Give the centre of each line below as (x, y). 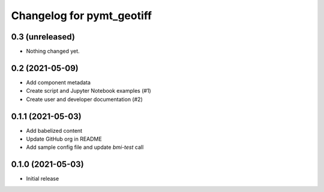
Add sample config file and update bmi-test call (85, 147)
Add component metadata (58, 82)
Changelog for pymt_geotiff (82, 16)
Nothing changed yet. (53, 51)
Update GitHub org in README (64, 139)
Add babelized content (54, 130)
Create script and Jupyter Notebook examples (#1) (88, 91)
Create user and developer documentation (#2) (85, 99)
